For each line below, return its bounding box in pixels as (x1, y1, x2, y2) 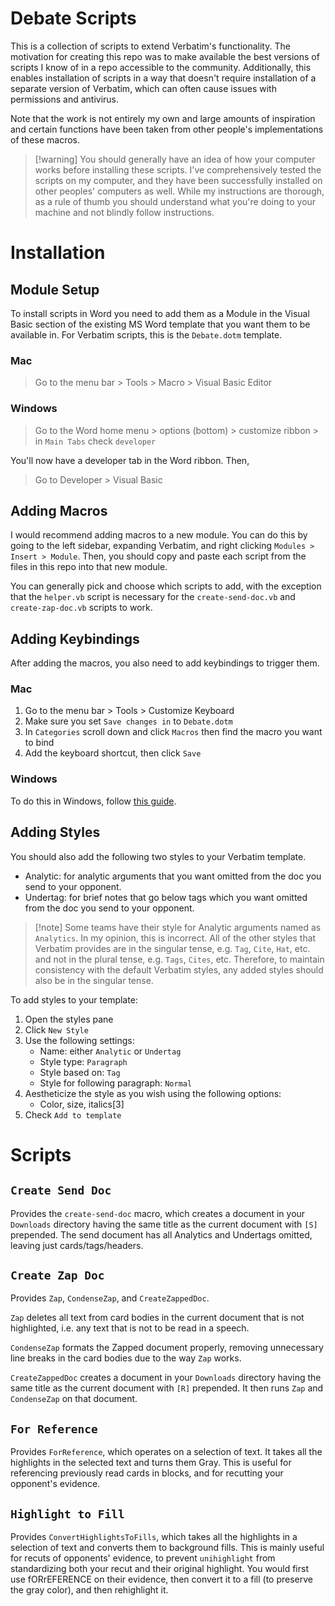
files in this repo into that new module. (10, 561, 168, 573)
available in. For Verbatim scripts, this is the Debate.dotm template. (10, 328, 283, 341)
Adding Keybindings (10, 630, 140, 647)
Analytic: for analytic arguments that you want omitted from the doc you (24, 870, 322, 882)
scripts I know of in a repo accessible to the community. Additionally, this (10, 61, 312, 73)
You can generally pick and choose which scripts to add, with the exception (10, 580, 322, 592)
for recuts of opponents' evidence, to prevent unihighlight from (10, 1552, 276, 1564)
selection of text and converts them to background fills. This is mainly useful (10, 1542, 325, 1553)
